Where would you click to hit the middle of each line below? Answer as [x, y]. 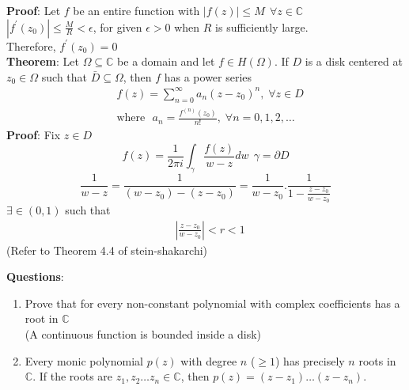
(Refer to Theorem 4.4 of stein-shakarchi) [107, 250]
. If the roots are [73, 376]
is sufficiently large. [262, 27]
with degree [209, 360]
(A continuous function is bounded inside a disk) [143, 333]
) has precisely [310, 360]
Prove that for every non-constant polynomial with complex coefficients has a [212, 303]
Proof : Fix [34, 135]
